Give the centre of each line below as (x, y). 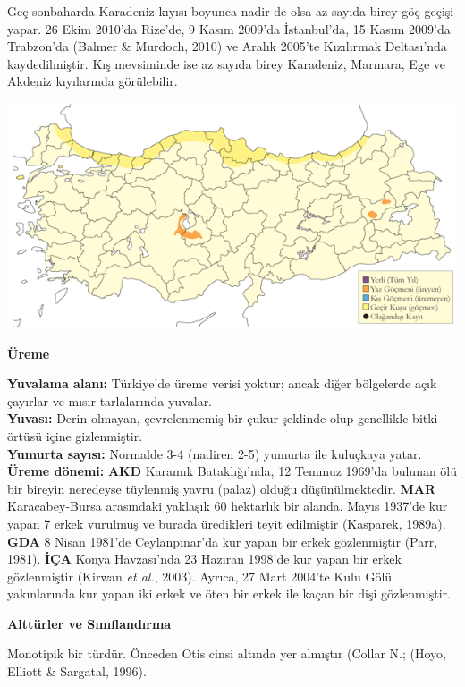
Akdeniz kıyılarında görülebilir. (93, 81)
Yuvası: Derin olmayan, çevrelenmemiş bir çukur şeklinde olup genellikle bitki (223, 418)
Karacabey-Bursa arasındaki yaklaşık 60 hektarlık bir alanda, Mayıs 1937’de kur (228, 506)
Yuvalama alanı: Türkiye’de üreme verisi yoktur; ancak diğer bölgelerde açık (222, 383)
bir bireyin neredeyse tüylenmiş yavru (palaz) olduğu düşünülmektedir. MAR (222, 488)
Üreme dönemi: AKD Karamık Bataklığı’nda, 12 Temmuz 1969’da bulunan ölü (232, 471)
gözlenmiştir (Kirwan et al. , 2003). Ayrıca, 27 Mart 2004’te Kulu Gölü (200, 576)
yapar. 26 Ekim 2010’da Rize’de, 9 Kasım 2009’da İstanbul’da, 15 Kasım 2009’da (229, 28)
